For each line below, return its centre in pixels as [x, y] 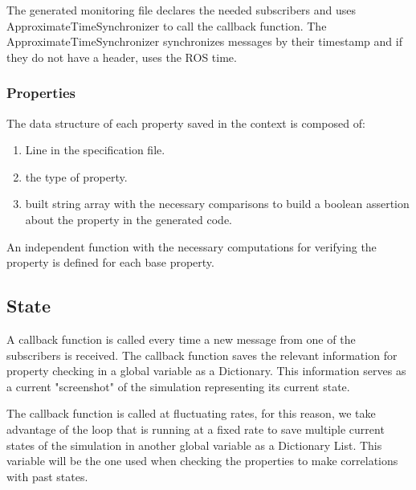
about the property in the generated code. [128, 219]
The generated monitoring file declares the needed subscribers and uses [181, 10]
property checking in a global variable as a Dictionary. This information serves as [206, 371]
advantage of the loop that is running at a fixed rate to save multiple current [196, 429]
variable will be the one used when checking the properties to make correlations [202, 461]
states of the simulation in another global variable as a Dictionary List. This [194, 445]
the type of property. [76, 176]
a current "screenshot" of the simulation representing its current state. [178, 386]
